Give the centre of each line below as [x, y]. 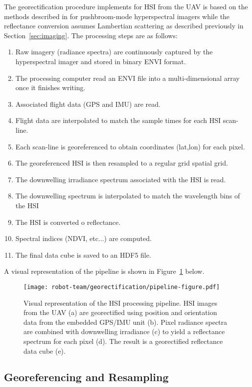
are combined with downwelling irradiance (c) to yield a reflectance [124, 331]
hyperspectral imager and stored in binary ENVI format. [101, 61]
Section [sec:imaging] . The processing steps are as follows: [91, 35]
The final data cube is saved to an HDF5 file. [83, 254]
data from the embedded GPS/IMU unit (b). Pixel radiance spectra [126, 322]
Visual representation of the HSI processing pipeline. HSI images [121, 302]
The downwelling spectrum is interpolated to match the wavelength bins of [128, 196]
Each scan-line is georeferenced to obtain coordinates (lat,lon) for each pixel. [130, 146]
